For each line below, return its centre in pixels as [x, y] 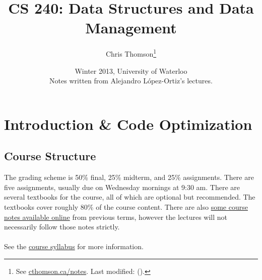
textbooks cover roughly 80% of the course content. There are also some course [126, 206]
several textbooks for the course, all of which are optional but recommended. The [130, 197]
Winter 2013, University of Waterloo [131, 71]
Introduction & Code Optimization [128, 124]
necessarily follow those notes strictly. [62, 227]
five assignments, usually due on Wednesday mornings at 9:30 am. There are [122, 187]
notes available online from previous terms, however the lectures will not [116, 217]
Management [131, 28]
